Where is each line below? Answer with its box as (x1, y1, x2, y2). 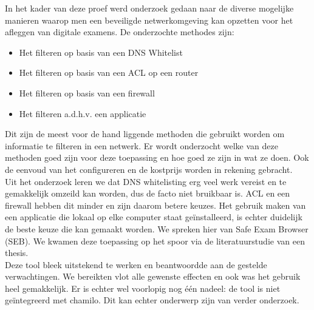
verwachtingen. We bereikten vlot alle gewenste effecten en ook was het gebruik (5, 270, 301, 283)
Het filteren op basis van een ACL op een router (19, 66, 199, 79)
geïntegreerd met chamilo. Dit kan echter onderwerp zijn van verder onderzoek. (5, 294, 299, 306)
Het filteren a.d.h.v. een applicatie (19, 107, 146, 120)
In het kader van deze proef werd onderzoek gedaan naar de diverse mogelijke (5, 2, 294, 14)
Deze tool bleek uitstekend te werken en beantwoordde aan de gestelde (5, 258, 267, 271)
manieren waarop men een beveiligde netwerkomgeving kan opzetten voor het (5, 13, 293, 26)
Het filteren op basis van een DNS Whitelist (19, 45, 183, 58)
